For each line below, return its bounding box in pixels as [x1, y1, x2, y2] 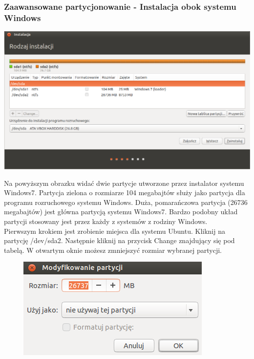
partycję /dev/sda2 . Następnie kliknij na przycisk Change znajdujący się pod [4, 235, 235, 246]
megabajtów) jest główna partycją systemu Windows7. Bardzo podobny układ [4, 206, 238, 217]
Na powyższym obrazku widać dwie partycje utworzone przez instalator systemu [4, 178, 244, 188]
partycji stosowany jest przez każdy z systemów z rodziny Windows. [4, 216, 208, 226]
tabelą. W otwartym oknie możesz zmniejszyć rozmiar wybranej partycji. [4, 245, 222, 255]
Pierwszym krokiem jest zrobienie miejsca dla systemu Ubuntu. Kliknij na [4, 225, 225, 236]
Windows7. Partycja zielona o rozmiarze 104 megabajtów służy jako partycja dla [4, 187, 245, 198]
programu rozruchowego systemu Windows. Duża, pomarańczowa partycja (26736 [4, 197, 248, 207]
